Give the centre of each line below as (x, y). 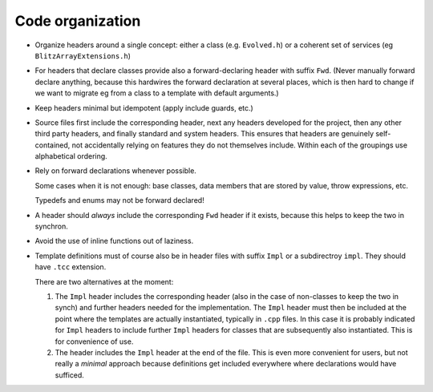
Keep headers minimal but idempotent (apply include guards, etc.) (144, 107)
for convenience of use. (94, 341)
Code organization (78, 21)
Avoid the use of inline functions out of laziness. (114, 241)
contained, (53, 145)
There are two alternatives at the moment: (104, 281)
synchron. (51, 226)
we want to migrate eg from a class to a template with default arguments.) (157, 93)
